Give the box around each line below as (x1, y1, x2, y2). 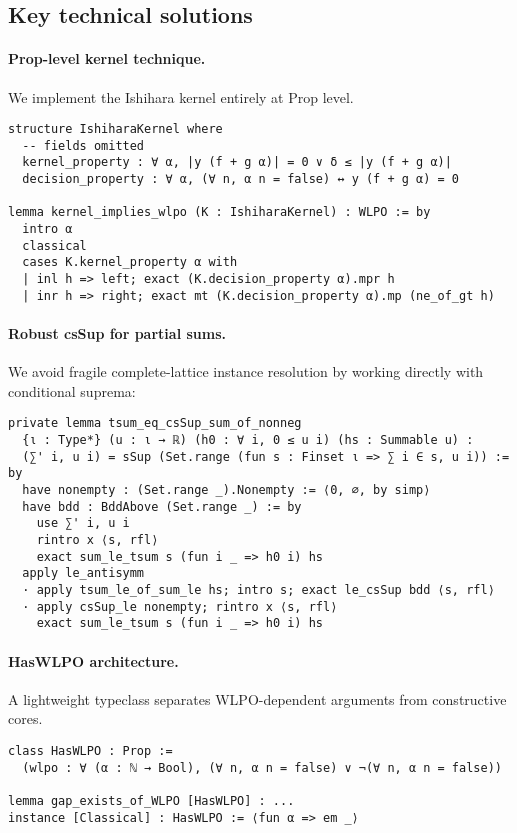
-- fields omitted (22, 138, 145, 153)
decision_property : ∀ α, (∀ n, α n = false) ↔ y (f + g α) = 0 (22, 172, 460, 187)
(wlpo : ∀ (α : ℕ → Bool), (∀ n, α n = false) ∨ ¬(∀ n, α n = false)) (22, 760, 502, 775)
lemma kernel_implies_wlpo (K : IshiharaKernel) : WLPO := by (8, 205, 431, 220)
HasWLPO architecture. (8, 650, 179, 671)
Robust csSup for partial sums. (8, 322, 226, 343)
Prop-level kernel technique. (8, 48, 206, 69)
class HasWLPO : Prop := (8, 743, 173, 758)
